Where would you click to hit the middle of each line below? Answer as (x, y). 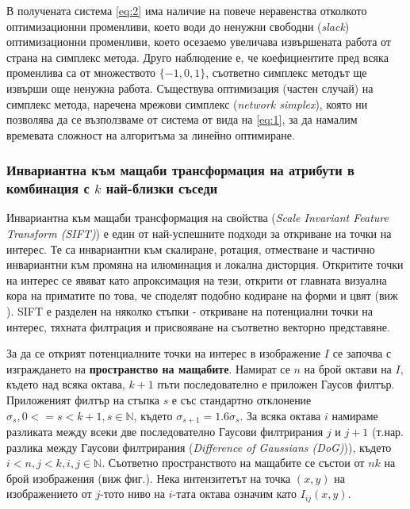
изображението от (49, 494)
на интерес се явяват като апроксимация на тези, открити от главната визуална (197, 279)
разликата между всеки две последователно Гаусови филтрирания (165, 432)
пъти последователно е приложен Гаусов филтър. (276, 384)
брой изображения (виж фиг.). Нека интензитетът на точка (149, 478)
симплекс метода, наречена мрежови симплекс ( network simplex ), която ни (187, 103)
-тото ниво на (133, 494)
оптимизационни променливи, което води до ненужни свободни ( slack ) (178, 26)
